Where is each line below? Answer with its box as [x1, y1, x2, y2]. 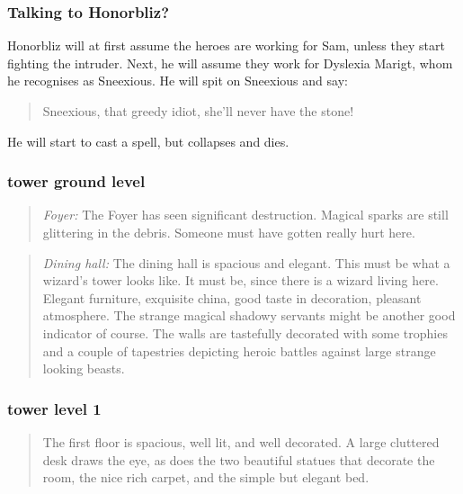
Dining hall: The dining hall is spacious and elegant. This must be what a [42, 253, 450, 272]
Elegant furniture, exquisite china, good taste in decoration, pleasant [42, 288, 422, 307]
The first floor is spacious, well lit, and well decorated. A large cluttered [42, 432, 440, 451]
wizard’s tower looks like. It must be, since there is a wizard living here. [42, 271, 439, 290]
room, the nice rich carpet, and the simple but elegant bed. [42, 468, 370, 487]
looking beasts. [42, 359, 125, 378]
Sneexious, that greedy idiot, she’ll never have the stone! [42, 102, 354, 120]
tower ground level [7, 170, 146, 193]
